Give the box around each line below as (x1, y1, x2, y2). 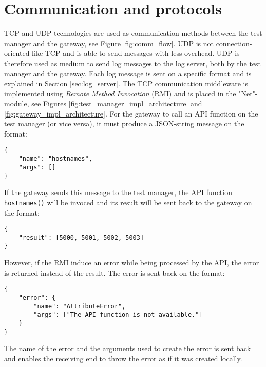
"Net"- (238, 88, 258, 99)
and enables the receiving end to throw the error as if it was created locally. (4, 353, 242, 363)
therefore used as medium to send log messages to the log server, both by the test (4, 57, 261, 68)
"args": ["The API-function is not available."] (33, 311, 203, 319)
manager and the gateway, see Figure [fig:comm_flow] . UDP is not (4, 37, 214, 48)
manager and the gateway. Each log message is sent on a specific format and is (4, 68, 252, 79)
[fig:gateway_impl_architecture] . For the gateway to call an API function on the (4, 108, 258, 119)
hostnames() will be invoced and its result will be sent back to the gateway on (4, 197, 252, 207)
